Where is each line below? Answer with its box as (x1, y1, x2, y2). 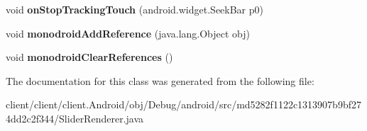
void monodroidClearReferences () (6, 50, 173, 64)
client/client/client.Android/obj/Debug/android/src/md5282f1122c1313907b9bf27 (6, 97, 361, 112)
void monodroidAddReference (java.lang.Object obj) (6, 25, 251, 40)
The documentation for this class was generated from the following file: (6, 73, 314, 88)
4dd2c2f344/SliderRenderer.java (6, 110, 144, 125)
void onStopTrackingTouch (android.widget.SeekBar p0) (6, 2, 264, 16)
